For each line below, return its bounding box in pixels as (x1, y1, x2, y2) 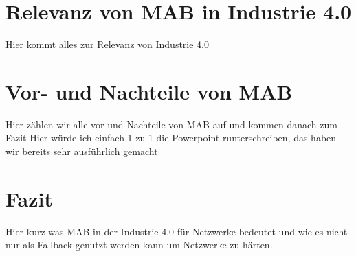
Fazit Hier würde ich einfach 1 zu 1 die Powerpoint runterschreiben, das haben (5, 130, 337, 145)
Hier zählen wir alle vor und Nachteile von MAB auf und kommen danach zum (5, 117, 337, 131)
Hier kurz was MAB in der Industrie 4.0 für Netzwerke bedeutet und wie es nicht (5, 224, 348, 238)
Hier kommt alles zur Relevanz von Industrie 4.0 (5, 37, 209, 51)
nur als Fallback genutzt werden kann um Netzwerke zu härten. (5, 237, 273, 252)
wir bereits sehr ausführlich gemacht (5, 144, 158, 159)
